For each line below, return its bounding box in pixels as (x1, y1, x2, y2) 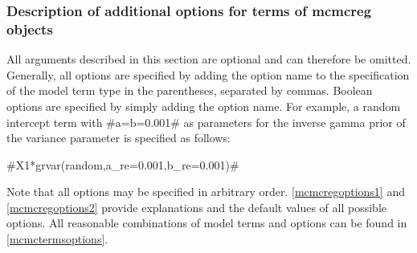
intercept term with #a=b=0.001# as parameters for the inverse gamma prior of (6, 113, 406, 130)
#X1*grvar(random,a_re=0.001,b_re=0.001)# (6, 156, 239, 173)
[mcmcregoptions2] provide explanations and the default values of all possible (6, 198, 386, 215)
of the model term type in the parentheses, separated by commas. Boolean (6, 82, 373, 99)
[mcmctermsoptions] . (6, 231, 108, 247)
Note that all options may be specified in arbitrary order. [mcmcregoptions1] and (6, 183, 405, 200)
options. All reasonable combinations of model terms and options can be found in (6, 214, 407, 231)
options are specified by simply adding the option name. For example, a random (6, 97, 401, 114)
